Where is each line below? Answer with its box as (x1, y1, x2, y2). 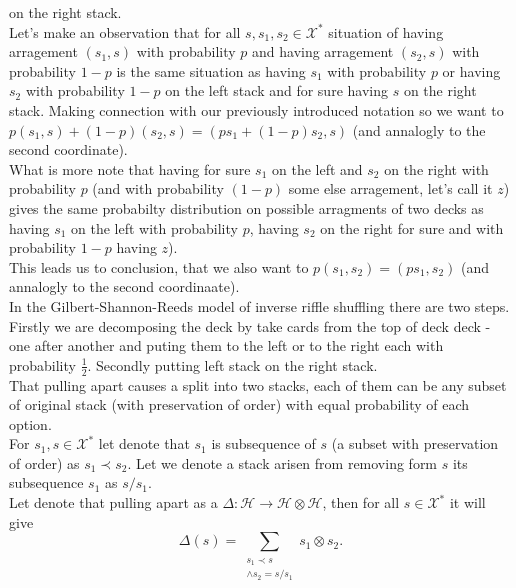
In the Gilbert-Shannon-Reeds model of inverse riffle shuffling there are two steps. (9, 295, 510, 316)
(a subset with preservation (331, 433, 499, 454)
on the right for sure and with (320, 217, 504, 238)
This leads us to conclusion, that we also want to (9, 256, 309, 277)
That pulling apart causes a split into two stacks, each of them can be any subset (9, 374, 507, 395)
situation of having (328, 21, 444, 42)
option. (9, 413, 52, 434)
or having (442, 60, 501, 81)
